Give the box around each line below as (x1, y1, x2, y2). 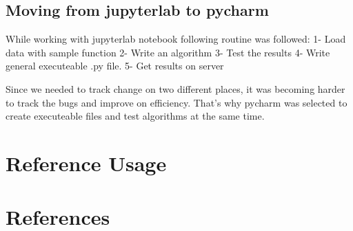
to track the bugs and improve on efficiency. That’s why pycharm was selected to (6, 95, 347, 109)
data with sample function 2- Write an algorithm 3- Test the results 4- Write (6, 45, 330, 59)
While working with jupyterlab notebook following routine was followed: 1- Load (6, 32, 346, 46)
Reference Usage (6, 148, 167, 177)
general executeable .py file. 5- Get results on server (6, 58, 224, 73)
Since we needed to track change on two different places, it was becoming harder (6, 81, 345, 96)
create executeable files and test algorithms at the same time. (6, 109, 265, 123)
